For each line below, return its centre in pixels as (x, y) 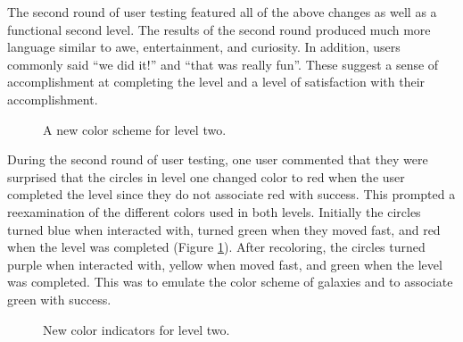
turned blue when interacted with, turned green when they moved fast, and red (224, 229)
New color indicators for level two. (136, 329)
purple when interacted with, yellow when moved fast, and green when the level (225, 264)
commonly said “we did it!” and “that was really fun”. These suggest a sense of (223, 64)
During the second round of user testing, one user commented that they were (218, 159)
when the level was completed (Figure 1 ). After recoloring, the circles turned (216, 247)
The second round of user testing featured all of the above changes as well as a (222, 12)
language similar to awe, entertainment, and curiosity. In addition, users (204, 47)
